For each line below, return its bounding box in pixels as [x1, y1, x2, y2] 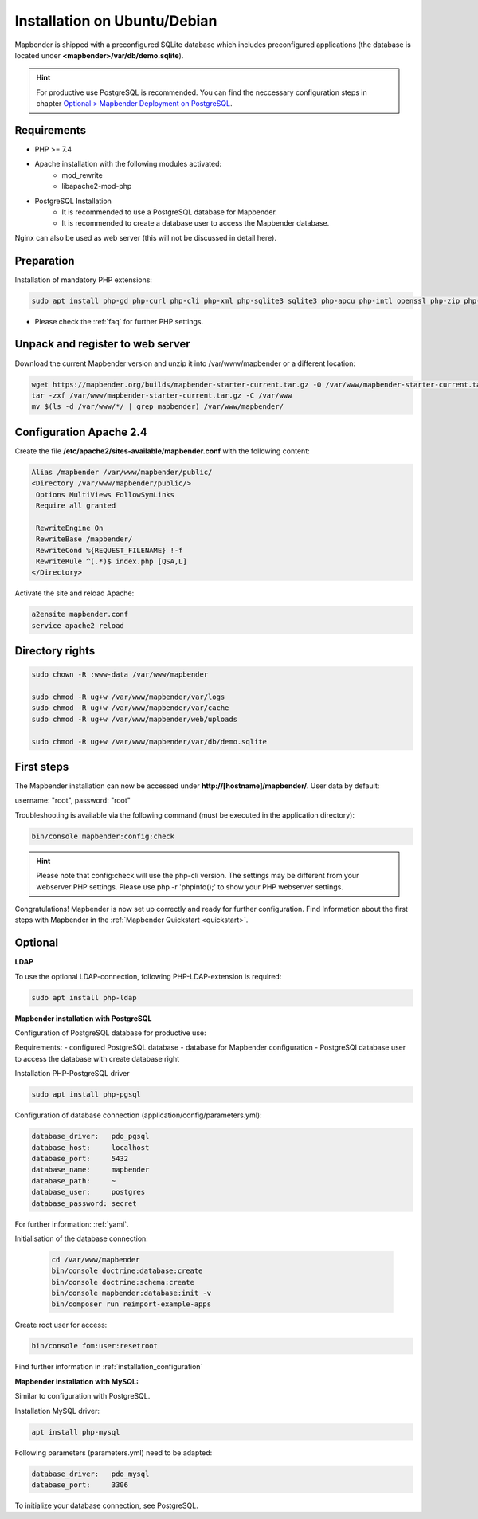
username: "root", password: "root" [14, 795, 131, 805]
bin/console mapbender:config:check [31, 831, 175, 841]
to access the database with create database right [14, 1054, 180, 1063]
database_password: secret [31, 1199, 137, 1207]
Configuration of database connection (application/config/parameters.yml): [14, 1110, 262, 1120]
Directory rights [14, 644, 96, 657]
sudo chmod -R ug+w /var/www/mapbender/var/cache [31, 704, 229, 712]
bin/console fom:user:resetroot [31, 1341, 159, 1351]
